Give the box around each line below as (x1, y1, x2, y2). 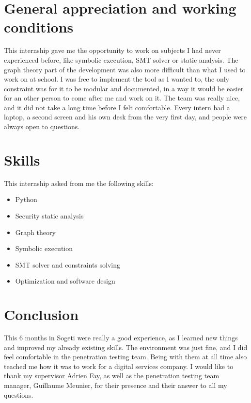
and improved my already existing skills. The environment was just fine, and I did (4, 342, 248, 352)
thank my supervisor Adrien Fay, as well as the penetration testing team (4, 370, 220, 381)
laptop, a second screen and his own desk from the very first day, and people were (4, 112, 247, 122)
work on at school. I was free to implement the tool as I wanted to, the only (4, 74, 229, 84)
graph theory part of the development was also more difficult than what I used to (4, 64, 246, 74)
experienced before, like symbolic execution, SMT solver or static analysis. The (4, 54, 238, 65)
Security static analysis (15, 210, 84, 220)
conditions (4, 17, 74, 37)
